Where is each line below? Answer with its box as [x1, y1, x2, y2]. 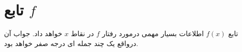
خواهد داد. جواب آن [4, 28, 62, 39]
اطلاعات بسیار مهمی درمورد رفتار [102, 28, 204, 39]
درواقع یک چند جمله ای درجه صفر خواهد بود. [4, 38, 139, 48]
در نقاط [71, 28, 94, 39]
